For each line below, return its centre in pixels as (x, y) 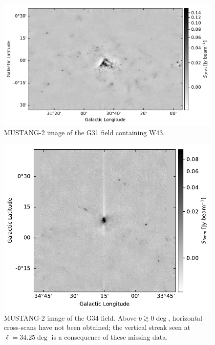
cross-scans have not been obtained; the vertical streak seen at (97, 327)
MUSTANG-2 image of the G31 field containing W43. (85, 132)
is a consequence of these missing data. (110, 336)
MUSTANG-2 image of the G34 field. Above (70, 317)
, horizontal (185, 317)
